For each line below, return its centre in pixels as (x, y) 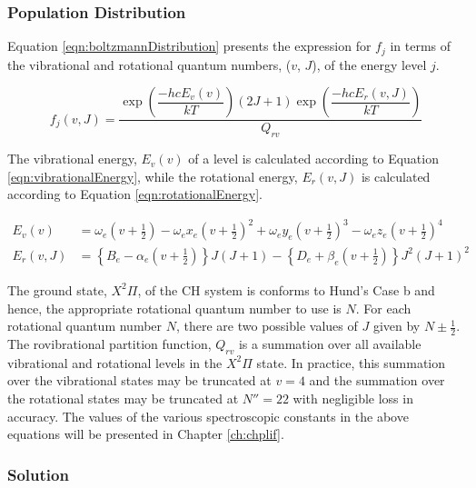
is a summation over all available (330, 343)
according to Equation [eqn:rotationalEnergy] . (135, 194)
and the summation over (377, 380)
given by (397, 326)
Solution (38, 474)
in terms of (421, 46)
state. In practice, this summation (351, 362)
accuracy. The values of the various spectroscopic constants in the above (208, 416)
